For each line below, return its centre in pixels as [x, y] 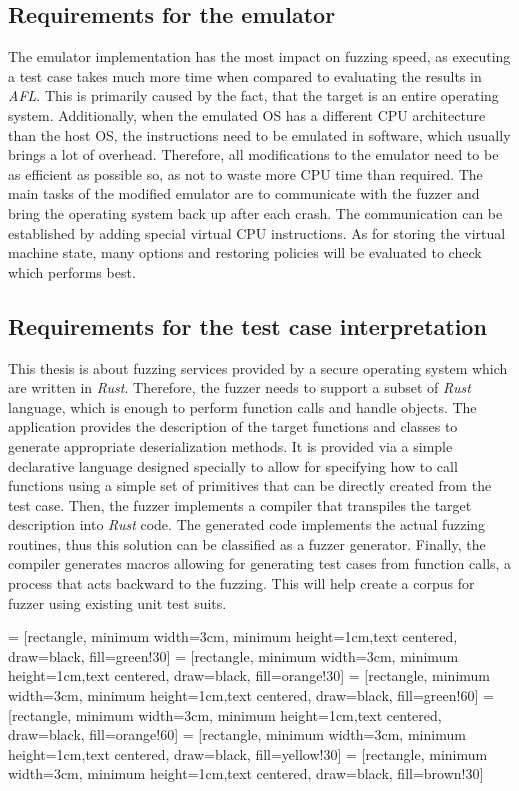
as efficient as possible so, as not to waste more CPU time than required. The [245, 173]
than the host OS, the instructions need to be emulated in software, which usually [259, 134]
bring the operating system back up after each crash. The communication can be [255, 212]
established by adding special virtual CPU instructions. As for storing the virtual [257, 232]
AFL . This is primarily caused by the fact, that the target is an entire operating [253, 95]
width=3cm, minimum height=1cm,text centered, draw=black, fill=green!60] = [251, 695]
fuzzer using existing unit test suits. [117, 602]
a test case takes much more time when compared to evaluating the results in [245, 75]
